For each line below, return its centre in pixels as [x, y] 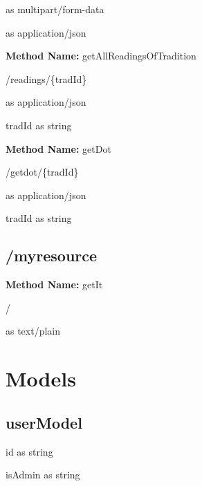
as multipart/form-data [55, 9]
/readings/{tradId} [46, 78]
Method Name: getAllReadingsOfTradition [101, 56]
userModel [44, 422]
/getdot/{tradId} [42, 172]
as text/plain [33, 331]
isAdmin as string [43, 475]
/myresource [52, 255]
